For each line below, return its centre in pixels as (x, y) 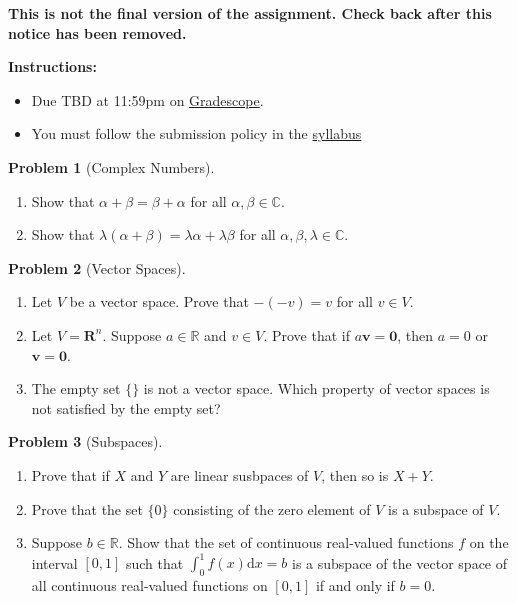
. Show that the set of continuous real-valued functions (286, 542)
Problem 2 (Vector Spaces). (97, 267)
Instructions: (52, 66)
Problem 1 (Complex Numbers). (111, 166)
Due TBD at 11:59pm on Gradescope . (147, 99)
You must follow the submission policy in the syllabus (196, 133)
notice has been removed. (97, 32)
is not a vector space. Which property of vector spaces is (316, 388)
